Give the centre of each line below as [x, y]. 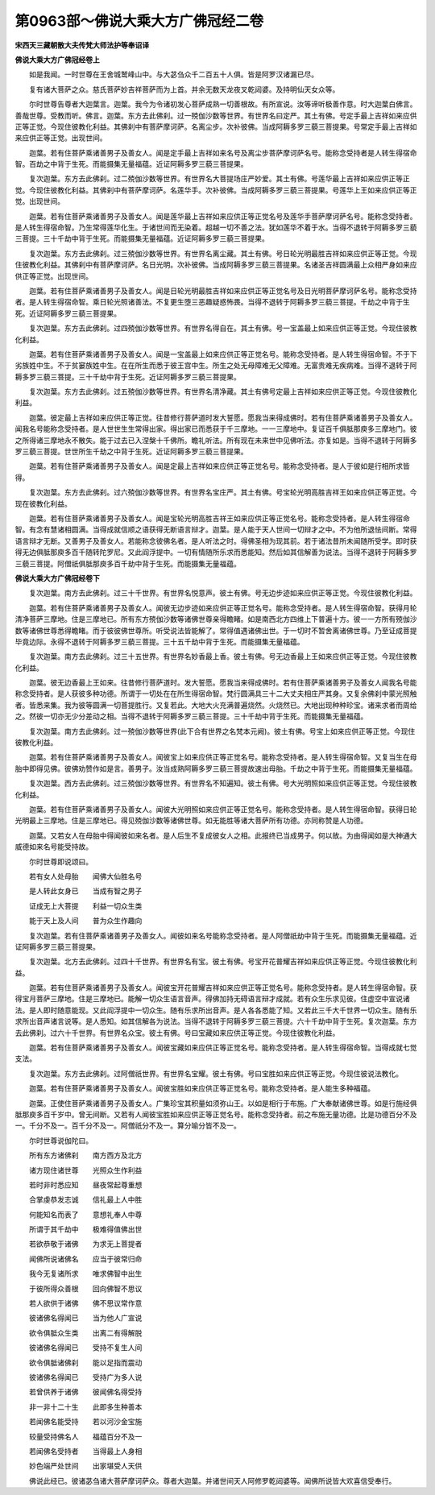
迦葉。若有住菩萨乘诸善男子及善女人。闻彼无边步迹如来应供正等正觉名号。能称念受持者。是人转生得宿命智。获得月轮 [223, 607]
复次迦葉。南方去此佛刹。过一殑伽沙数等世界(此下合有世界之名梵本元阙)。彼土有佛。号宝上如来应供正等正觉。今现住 [222, 731]
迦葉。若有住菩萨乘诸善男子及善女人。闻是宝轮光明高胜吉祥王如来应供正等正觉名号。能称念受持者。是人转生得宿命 [219, 518]
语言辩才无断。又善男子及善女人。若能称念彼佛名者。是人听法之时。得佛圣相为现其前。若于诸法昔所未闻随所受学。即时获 [216, 540]
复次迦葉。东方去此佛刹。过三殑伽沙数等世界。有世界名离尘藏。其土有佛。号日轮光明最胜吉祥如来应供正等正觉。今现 [223, 253]
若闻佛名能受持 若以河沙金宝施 [85, 1422]
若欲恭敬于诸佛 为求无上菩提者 [85, 1244]
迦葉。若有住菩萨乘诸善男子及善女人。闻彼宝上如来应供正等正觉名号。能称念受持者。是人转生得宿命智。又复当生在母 [223, 757]
